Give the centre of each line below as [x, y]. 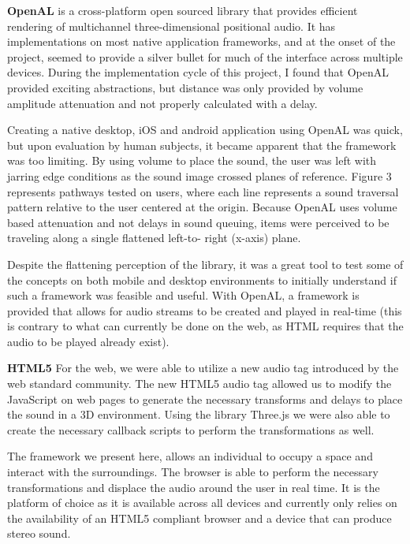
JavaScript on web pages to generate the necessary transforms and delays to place [205, 399]
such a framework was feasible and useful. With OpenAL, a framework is [183, 295]
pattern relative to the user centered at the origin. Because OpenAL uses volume [202, 207]
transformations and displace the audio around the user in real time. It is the [194, 487]
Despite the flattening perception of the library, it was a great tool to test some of [205, 264]
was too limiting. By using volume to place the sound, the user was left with [192, 160]
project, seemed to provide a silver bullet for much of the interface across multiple [205, 56]
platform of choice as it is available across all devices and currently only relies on [202, 503]
